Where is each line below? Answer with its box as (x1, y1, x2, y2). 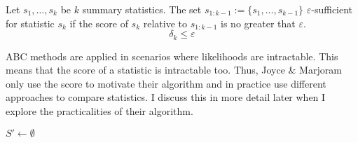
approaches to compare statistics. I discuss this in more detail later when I (6, 90, 326, 104)
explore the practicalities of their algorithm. (6, 104, 193, 118)
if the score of (69, 15, 128, 30)
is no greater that (221, 15, 296, 30)
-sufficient (311, 2, 353, 16)
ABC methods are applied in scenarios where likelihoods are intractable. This (6, 48, 338, 63)
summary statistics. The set (82, 2, 202, 16)
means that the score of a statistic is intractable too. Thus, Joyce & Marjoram (6, 62, 342, 77)
